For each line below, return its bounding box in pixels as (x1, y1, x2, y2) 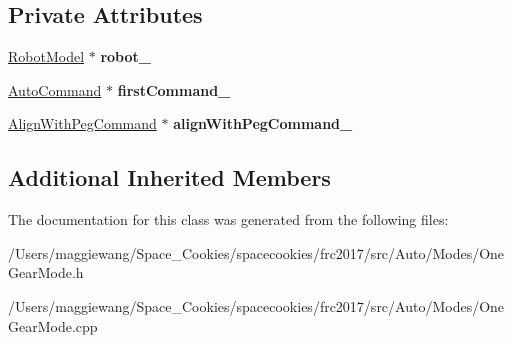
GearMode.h (8, 262, 84, 283)
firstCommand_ (117, 79, 231, 100)
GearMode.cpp (8, 315, 98, 336)
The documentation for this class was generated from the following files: (8, 209, 449, 230)
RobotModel (8, 46, 85, 67)
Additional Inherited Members (8, 162, 331, 193)
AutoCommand (8, 79, 102, 100)
